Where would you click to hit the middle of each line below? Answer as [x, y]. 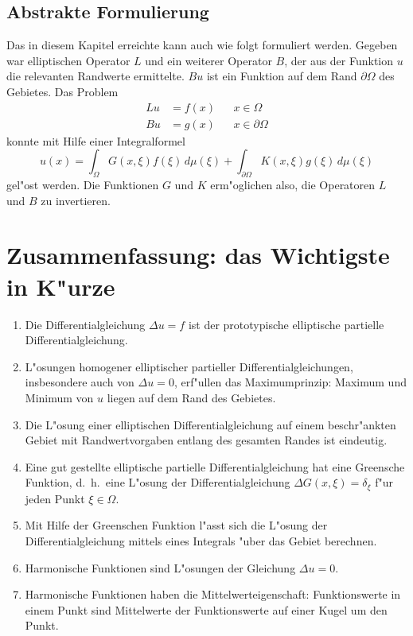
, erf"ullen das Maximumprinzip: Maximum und [290, 382]
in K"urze [61, 286]
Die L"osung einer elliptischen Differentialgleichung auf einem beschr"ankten [210, 424]
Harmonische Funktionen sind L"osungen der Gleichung [160, 567]
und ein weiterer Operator [208, 60]
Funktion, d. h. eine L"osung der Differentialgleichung [158, 482]
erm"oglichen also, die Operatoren [293, 185]
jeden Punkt [55, 498]
